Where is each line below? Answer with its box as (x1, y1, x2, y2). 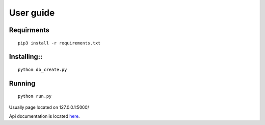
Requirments (9, 26, 50, 34)
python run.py (18, 93, 52, 99)
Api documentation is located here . (9, 113, 80, 119)
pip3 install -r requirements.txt (18, 40, 101, 46)
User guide (9, 7, 55, 18)
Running (9, 79, 36, 87)
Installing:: (9, 53, 43, 61)
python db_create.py (18, 66, 67, 72)
